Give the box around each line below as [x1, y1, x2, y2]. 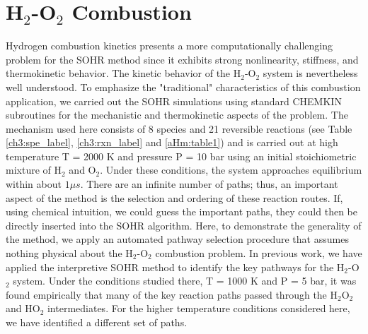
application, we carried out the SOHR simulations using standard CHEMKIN [6, 93, 342, 108]
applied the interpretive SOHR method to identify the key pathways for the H [6, 259, 345, 274]
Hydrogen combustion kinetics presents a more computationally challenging [6, 38, 333, 53]
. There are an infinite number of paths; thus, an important [80, 177, 338, 191]
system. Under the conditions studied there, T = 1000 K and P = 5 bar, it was [13, 273, 357, 288]
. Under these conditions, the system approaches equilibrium [100, 162, 362, 177]
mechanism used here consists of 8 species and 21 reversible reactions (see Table [6, 121, 352, 136]
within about [6, 177, 62, 191]
